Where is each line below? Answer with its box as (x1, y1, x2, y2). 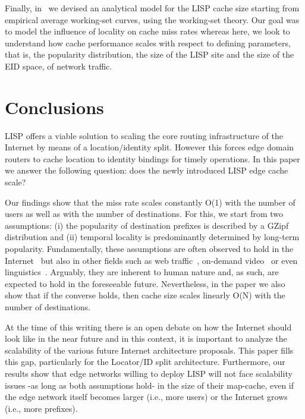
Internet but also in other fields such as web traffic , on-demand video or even (5, 254, 298, 266)
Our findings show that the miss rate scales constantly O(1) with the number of (5, 196, 295, 208)
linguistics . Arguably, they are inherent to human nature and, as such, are (5, 266, 279, 278)
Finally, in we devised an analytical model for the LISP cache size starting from (5, 2, 300, 14)
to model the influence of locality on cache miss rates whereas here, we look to (5, 25, 290, 37)
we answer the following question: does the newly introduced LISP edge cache (5, 164, 288, 177)
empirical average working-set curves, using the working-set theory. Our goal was (5, 13, 300, 26)
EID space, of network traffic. (5, 59, 112, 72)
